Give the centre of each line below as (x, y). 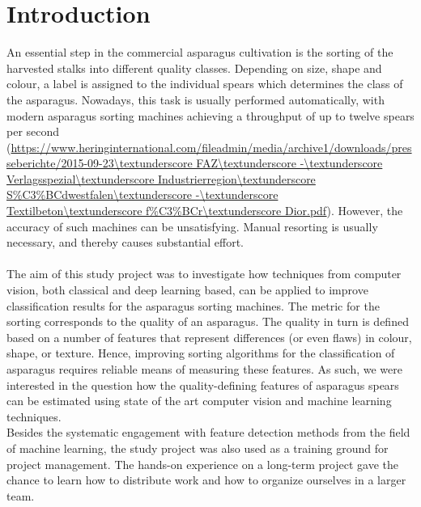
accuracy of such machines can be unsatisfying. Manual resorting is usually (192, 226)
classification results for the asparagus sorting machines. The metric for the (193, 305)
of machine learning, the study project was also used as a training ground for (198, 448)
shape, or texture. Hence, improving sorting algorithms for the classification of (201, 353)
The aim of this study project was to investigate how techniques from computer (204, 274)
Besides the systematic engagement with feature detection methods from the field (208, 432)
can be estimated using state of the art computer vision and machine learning (199, 401)
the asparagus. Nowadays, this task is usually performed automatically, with (196, 99)
